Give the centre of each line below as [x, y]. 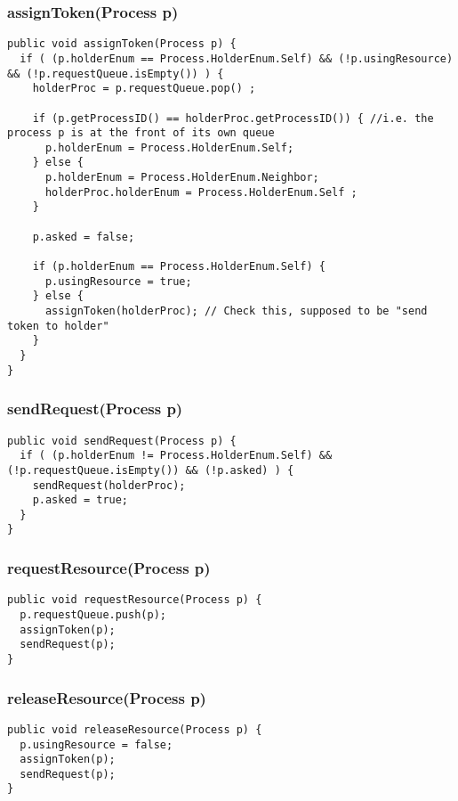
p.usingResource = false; [96, 744]
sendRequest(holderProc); [109, 485]
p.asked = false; [84, 237]
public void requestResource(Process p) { [135, 600]
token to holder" [58, 326]
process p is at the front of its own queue [141, 133]
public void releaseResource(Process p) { [135, 729]
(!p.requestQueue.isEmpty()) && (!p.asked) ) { [151, 470]
